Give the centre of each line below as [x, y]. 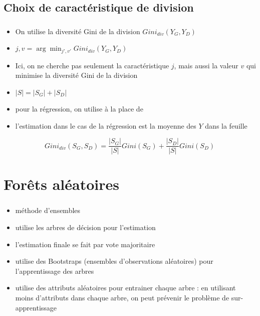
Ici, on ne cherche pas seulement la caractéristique [92, 65]
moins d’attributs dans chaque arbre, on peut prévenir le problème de [122, 298]
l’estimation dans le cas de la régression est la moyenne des [106, 125]
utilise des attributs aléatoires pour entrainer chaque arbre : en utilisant [125, 288]
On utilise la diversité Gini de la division [78, 31]
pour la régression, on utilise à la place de [79, 108]
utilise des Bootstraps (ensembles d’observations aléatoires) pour [114, 261]
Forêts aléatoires [61, 184]
